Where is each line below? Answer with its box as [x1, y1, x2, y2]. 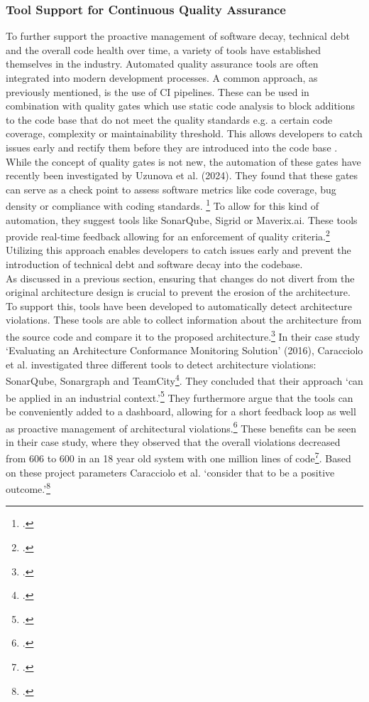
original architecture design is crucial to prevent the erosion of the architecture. [6, 284, 351, 299]
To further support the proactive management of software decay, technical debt [6, 28, 350, 43]
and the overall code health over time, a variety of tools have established [6, 42, 321, 57]
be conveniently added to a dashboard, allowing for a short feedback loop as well [6, 403, 356, 418]
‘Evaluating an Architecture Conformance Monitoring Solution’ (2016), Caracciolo [6, 343, 363, 358]
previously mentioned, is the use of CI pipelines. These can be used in [6, 84, 309, 99]
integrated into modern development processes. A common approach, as [6, 70, 318, 85]
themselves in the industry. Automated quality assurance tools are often [6, 56, 319, 71]
